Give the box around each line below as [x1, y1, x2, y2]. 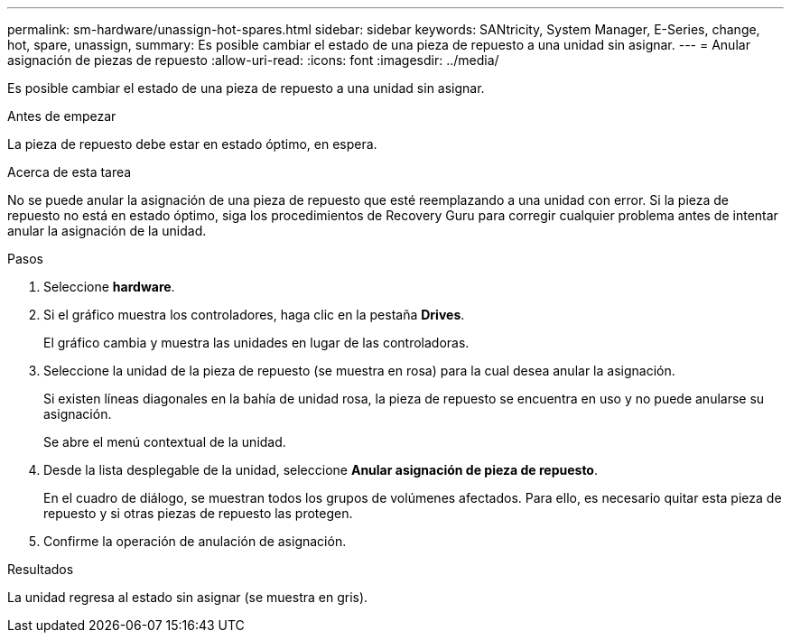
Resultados [7, 561, 74, 577]
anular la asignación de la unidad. [7, 223, 207, 238]
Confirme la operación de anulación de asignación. [43, 533, 347, 549]
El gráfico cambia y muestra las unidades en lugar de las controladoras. [43, 335, 470, 350]
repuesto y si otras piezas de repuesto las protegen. [43, 506, 353, 521]
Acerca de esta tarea [7, 164, 132, 180]
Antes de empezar [7, 108, 116, 124]
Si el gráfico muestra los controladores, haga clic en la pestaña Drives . [43, 307, 465, 322]
